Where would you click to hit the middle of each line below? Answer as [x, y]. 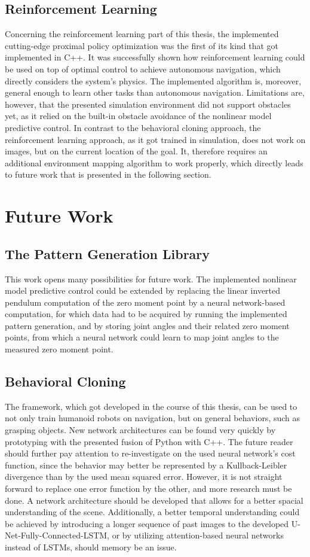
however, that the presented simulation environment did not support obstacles [148, 104]
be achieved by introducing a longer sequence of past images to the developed [147, 523]
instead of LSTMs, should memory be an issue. [91, 547]
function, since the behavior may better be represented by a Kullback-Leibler [146, 465]
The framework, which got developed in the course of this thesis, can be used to [151, 406]
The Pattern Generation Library [108, 253]
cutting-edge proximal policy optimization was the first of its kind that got [142, 45]
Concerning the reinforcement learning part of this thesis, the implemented [142, 34]
